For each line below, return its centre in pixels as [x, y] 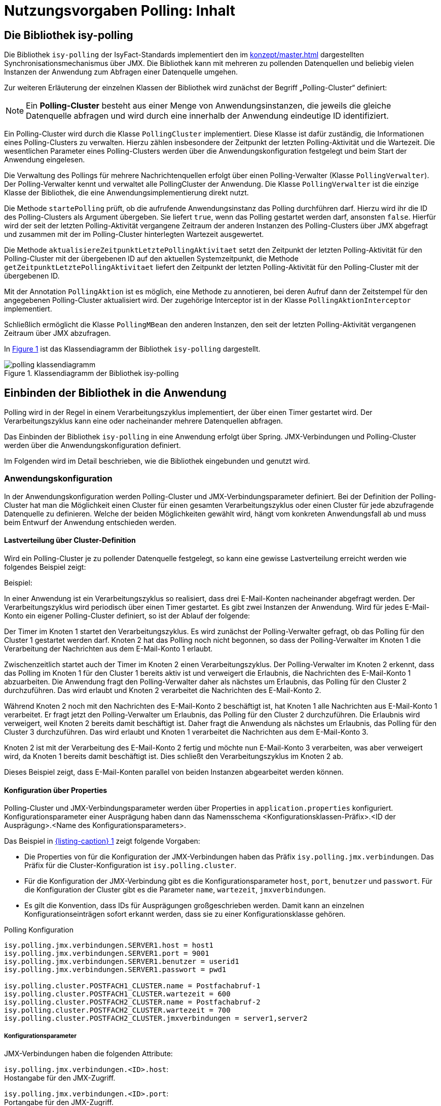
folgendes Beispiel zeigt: [45, 567]
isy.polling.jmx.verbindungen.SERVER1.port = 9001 [107, 954]
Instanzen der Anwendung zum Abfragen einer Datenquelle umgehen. [121, 72]
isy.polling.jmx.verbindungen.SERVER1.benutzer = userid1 [122, 962]
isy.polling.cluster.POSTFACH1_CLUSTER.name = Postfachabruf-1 [132, 986]
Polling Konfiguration [39, 930]
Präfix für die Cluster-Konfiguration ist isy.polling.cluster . [131, 866]
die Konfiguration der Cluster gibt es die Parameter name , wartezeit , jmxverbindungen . [175, 890]
